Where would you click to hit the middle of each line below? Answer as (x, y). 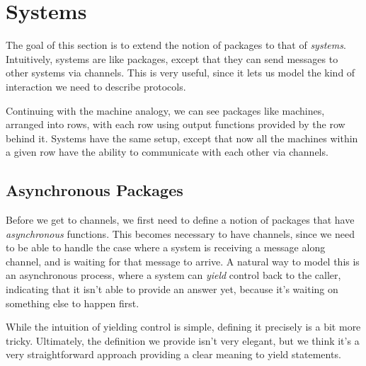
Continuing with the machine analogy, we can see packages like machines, (165, 110)
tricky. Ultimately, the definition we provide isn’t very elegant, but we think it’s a (183, 340)
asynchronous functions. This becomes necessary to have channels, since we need (180, 233)
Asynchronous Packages (95, 190)
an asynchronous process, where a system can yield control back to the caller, (173, 275)
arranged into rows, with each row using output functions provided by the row (176, 124)
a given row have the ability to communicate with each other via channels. (167, 152)
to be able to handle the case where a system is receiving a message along (166, 247)
